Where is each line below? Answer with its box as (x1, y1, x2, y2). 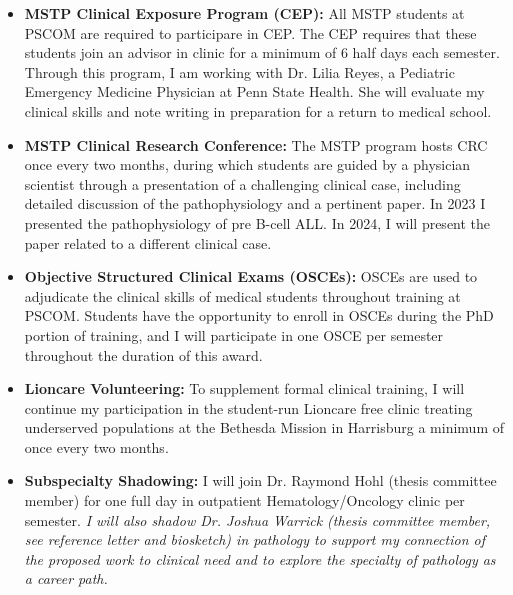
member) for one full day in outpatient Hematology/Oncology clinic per (24, 490, 465, 511)
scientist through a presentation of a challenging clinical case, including (24, 173, 461, 194)
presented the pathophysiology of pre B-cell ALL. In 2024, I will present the (24, 212, 491, 233)
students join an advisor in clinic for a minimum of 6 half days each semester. (24, 42, 500, 63)
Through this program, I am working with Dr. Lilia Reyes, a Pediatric (24, 61, 455, 82)
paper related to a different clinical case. (24, 232, 272, 253)
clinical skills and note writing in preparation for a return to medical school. (24, 100, 492, 121)
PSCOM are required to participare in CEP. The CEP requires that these (24, 22, 477, 43)
